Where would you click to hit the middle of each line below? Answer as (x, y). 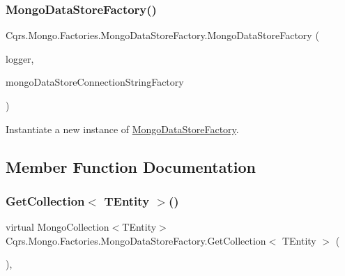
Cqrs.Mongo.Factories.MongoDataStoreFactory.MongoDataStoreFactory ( (162, 35)
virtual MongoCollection (58, 227)
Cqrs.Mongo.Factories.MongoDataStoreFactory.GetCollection (136, 240)
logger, (20, 58)
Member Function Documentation (131, 166)
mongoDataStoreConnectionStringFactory (95, 82)
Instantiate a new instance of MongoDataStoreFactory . (122, 129)
